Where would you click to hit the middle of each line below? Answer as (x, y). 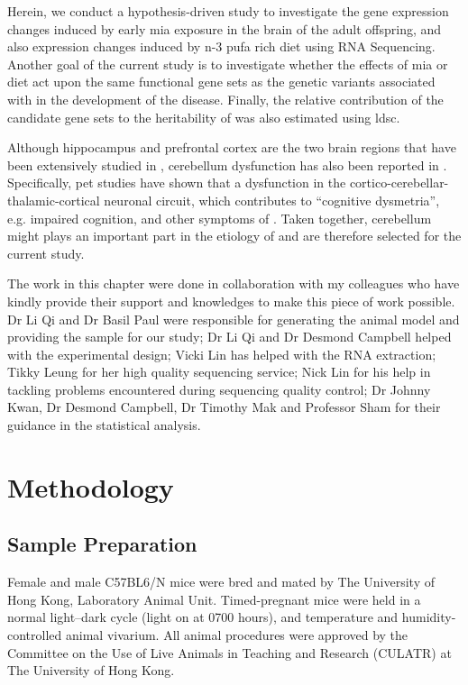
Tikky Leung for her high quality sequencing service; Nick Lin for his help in (219, 372)
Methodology (91, 486)
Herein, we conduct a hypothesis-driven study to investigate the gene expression (228, 11)
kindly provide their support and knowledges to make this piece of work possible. (231, 301)
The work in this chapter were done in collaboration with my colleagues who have (234, 283)
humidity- (429, 617)
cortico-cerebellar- (399, 183)
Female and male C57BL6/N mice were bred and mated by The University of (221, 582)
